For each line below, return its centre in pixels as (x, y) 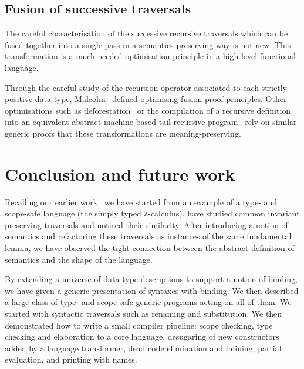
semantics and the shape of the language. (79, 259)
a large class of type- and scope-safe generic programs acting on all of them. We (148, 302)
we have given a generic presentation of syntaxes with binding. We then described (152, 290)
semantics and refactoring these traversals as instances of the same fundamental (148, 236)
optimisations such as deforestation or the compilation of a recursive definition (148, 110)
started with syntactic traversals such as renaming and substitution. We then (143, 314)
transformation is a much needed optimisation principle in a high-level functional (150, 56)
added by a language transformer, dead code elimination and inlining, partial (143, 348)
